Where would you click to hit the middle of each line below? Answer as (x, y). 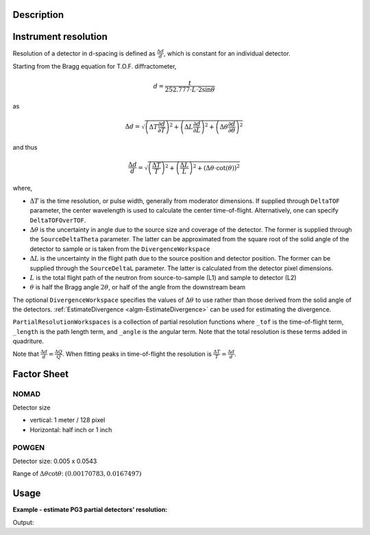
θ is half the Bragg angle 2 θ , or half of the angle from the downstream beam (138, 287)
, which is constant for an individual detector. (227, 53)
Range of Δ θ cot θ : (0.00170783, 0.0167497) (77, 474)
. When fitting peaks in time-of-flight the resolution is (137, 354)
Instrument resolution (60, 37)
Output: (23, 522)
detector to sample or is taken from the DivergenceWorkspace (120, 249)
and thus (25, 147)
